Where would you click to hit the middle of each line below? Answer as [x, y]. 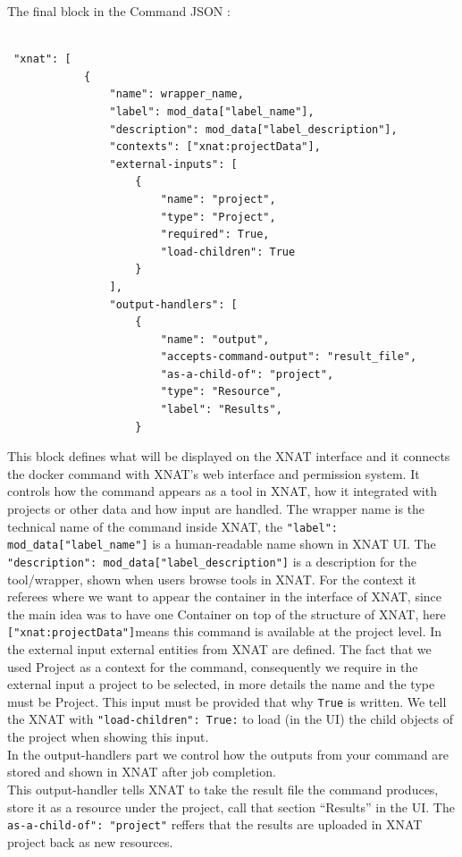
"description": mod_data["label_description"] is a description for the [212, 561]
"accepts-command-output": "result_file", [289, 357]
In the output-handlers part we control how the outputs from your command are [228, 754]
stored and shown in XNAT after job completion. [142, 772]
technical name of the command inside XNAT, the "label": [172, 526]
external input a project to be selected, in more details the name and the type [221, 684]
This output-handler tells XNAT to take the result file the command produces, [223, 789]
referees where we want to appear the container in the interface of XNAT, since [225, 597]
